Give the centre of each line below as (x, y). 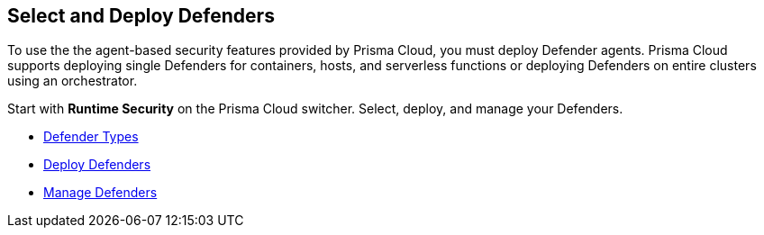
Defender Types (91, 137)
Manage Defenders (100, 193)
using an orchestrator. (73, 81)
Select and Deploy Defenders (141, 16)
